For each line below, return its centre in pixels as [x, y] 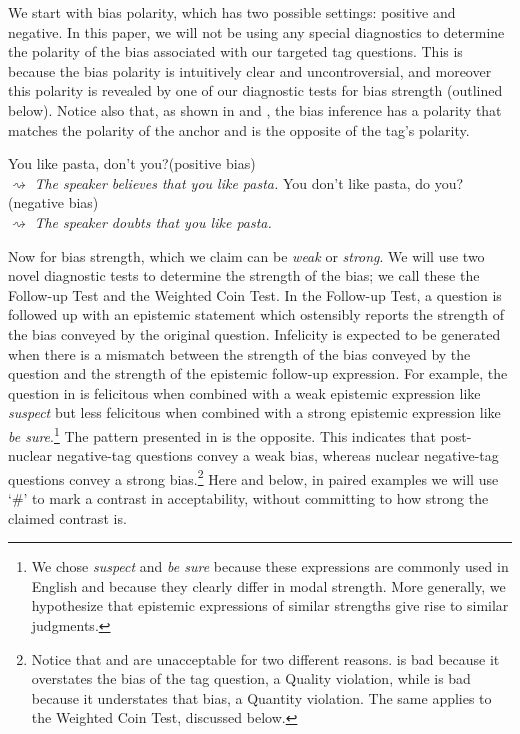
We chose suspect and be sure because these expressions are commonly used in [270, 566]
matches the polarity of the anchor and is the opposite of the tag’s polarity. [239, 129]
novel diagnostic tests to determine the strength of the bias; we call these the [244, 275]
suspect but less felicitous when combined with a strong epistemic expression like [254, 412]
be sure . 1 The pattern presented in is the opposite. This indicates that [222, 434]
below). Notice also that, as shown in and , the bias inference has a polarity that [255, 109]
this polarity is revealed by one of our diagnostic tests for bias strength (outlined [255, 90]
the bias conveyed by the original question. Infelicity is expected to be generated [254, 333]
